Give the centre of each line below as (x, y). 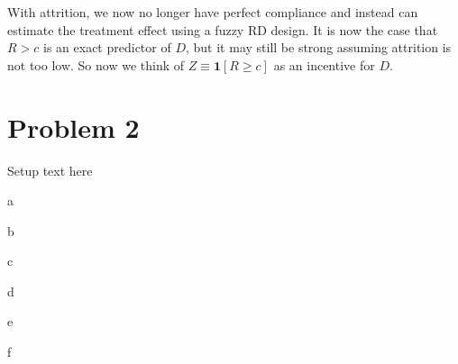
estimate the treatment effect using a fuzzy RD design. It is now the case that (223, 29)
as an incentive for (324, 64)
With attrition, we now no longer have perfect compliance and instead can (213, 12)
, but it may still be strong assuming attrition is (319, 47)
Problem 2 (73, 127)
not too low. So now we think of (96, 64)
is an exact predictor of (107, 47)
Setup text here (50, 170)
